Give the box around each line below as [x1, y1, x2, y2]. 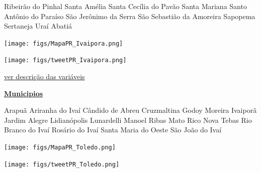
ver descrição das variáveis [4, 71, 85, 82]
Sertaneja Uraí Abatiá [4, 21, 72, 31]
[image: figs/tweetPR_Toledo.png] [4, 160, 120, 168]
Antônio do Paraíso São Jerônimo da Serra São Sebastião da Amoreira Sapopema [4, 11, 255, 21]
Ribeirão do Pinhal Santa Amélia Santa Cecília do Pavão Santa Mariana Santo [4, 1, 247, 11]
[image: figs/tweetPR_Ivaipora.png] [4, 57, 127, 64]
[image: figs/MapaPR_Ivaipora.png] [4, 40, 123, 47]
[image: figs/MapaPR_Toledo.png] [4, 144, 116, 151]
